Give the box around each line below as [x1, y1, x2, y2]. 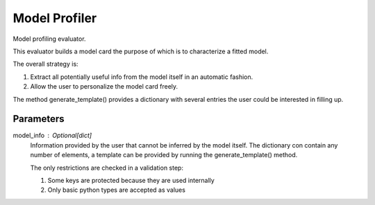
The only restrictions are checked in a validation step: [30, 163, 184, 172]
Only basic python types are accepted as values [47, 186, 185, 194]
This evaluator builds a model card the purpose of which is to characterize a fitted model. [12, 47, 269, 55]
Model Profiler [12, 10, 97, 26]
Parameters [12, 113, 65, 125]
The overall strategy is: [12, 60, 79, 69]
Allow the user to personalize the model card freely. [30, 82, 178, 91]
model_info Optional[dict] [12, 132, 92, 140]
